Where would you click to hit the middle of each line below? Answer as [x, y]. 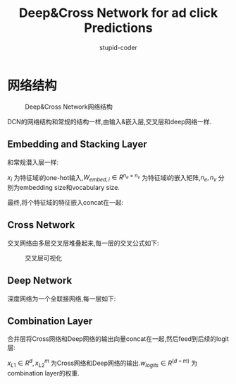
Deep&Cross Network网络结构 [69, 107]
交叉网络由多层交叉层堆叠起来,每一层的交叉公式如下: [83, 243]
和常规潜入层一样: [33, 162]
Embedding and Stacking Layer [77, 144]
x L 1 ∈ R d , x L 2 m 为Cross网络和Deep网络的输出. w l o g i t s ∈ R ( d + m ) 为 [103, 363]
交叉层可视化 [43, 258]
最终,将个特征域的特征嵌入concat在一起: [66, 202]
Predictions [118, 28]
